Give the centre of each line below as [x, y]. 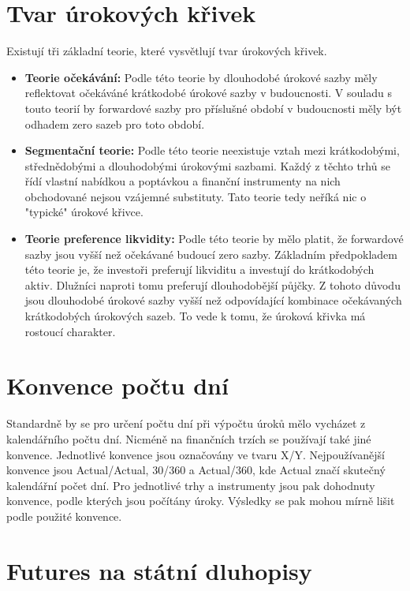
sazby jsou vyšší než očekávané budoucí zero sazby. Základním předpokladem [211, 254]
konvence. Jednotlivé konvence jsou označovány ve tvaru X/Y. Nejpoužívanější [196, 454]
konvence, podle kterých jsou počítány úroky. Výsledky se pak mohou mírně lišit [201, 501]
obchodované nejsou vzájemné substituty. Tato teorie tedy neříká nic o [196, 196]
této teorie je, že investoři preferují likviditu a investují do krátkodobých [199, 269]
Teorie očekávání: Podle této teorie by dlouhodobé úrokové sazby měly [201, 77]
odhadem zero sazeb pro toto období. [115, 123]
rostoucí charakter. [70, 331]
